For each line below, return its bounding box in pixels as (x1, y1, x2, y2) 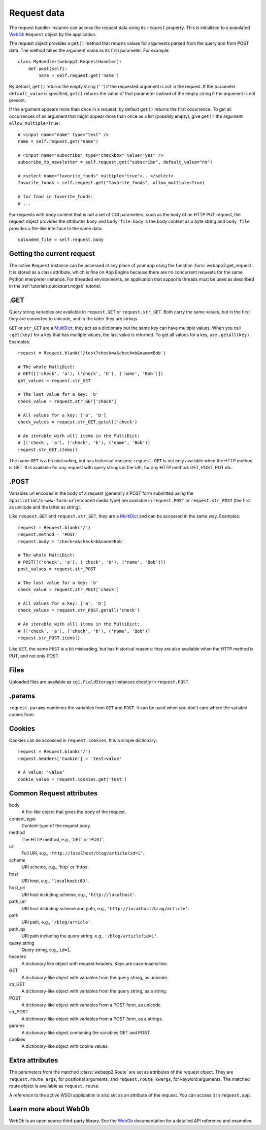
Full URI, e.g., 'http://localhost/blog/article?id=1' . (21, 850, 145, 856)
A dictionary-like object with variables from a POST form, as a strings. (21, 1016, 164, 1022)
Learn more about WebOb (9, 1105, 90, 1113)
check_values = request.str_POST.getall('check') (18, 608, 140, 613)
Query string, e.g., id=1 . (21, 947, 71, 953)
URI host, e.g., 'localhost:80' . (21, 878, 89, 884)
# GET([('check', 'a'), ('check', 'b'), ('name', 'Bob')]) (18, 371, 164, 377)
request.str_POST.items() (18, 635, 81, 641)
